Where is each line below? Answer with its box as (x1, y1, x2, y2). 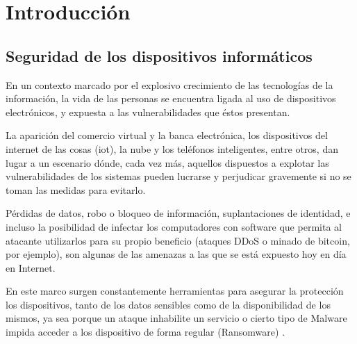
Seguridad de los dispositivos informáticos (6, 44, 313, 66)
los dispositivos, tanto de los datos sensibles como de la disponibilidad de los (6, 297, 331, 311)
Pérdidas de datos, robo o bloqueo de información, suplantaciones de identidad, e (6, 206, 351, 220)
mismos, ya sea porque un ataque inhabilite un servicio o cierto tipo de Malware (6, 311, 347, 325)
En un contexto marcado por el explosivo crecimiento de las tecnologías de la (6, 77, 333, 92)
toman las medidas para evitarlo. (6, 182, 146, 197)
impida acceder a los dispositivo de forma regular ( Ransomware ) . (6, 325, 285, 339)
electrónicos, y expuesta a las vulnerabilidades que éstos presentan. (6, 104, 290, 119)
